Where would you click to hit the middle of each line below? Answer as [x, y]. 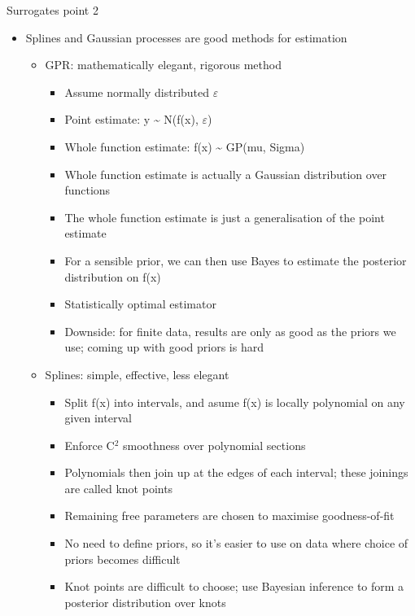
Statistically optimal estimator [140, 304]
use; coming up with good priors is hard [164, 347]
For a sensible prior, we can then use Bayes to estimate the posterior [236, 260]
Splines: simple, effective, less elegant [137, 374]
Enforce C [90, 445]
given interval [98, 418]
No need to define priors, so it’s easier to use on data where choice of [236, 543]
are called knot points [119, 488]
